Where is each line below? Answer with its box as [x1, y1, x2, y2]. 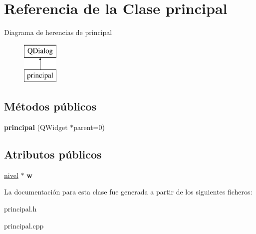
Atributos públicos [4, 146, 102, 162]
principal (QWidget [4, 122, 68, 132]
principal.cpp [4, 220, 44, 230]
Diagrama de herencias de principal [4, 27, 112, 37]
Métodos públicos [4, 98, 97, 114]
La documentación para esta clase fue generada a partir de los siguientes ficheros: [4, 186, 253, 197]
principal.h [4, 203, 37, 214]
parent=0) [73, 122, 105, 132]
